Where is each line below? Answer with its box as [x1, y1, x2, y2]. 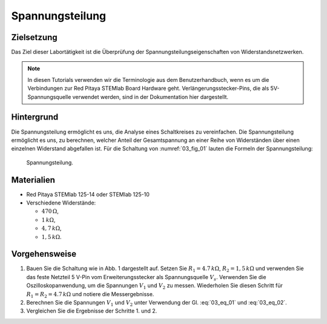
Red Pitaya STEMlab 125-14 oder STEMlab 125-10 [26, 191, 150, 198]
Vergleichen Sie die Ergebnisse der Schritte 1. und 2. [26, 307, 157, 315]
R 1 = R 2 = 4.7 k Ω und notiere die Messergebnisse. [26, 290, 154, 299]
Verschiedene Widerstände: [26, 199, 96, 206]
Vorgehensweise [11, 249, 77, 259]
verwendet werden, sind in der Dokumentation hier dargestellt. [72, 93, 229, 100]
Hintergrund [11, 112, 59, 123]
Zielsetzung [11, 32, 58, 42]
